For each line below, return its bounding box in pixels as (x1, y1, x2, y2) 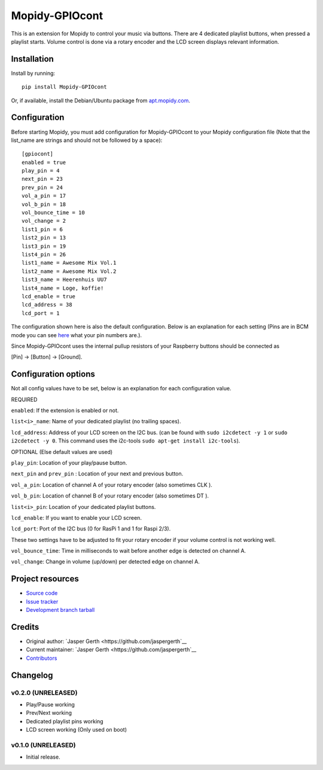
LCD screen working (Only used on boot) (26, 726, 127, 733)
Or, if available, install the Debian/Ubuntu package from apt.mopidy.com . (11, 96, 191, 104)
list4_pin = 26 (22, 251, 66, 257)
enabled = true (22, 159, 66, 166)
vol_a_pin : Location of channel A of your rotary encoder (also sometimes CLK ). (11, 481, 212, 488)
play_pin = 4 (22, 168, 60, 174)
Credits (11, 622, 39, 632)
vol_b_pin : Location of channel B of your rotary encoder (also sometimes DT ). (11, 492, 209, 499)
